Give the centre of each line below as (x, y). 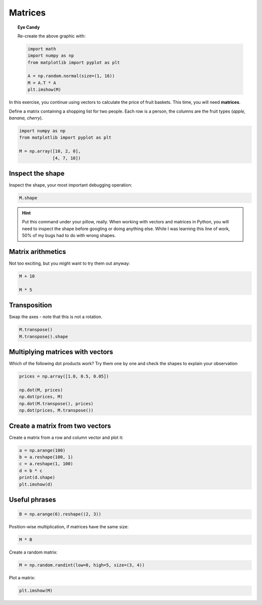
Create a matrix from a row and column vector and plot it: (66, 437)
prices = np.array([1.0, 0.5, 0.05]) (64, 377)
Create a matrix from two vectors (60, 426)
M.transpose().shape (43, 336)
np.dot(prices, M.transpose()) (57, 411)
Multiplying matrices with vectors (61, 352)
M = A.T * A (42, 83)
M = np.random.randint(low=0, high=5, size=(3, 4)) (82, 565)
